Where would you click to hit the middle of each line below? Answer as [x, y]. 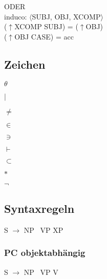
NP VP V [41, 272]
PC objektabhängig [45, 253]
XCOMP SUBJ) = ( [46, 26]
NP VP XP [44, 230]
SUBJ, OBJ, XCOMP [66, 16]
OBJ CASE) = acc [44, 36]
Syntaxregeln [39, 208]
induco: [16, 16]
